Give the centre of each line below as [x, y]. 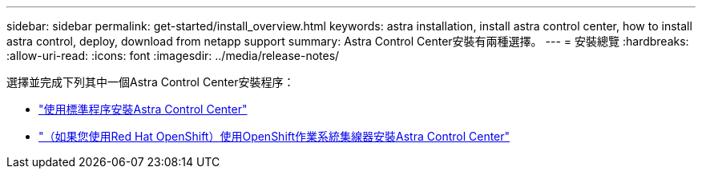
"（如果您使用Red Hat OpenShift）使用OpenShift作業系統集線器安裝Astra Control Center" [274, 136]
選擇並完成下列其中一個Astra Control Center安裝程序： [151, 82]
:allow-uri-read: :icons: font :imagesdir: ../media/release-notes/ [173, 56]
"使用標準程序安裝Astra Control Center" [143, 109]
